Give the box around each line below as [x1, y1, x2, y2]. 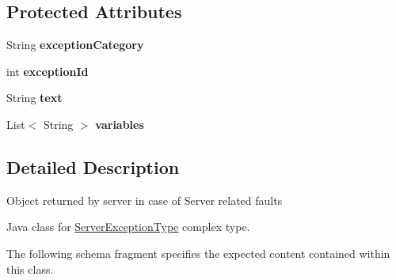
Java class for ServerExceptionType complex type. [6, 218, 250, 235]
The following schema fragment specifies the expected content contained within [6, 244, 390, 261]
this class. [6, 260, 54, 277]
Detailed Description [6, 154, 180, 179]
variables [95, 115, 144, 132]
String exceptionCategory [6, 36, 144, 53]
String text [6, 89, 63, 106]
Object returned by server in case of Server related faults [6, 191, 283, 208]
